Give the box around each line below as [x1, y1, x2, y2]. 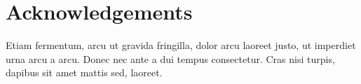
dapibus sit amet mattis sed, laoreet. [6, 65, 163, 80]
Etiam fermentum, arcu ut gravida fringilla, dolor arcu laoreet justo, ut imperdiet [6, 38, 356, 52]
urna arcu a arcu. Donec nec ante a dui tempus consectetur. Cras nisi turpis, [6, 51, 335, 66]
